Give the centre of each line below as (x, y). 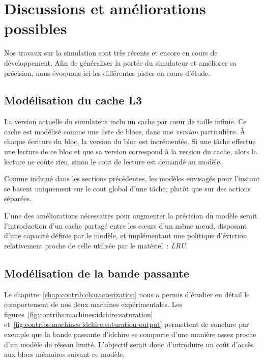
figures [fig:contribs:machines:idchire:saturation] (79, 314)
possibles (36, 28)
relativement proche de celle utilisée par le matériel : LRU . (96, 245)
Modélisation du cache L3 (73, 100)
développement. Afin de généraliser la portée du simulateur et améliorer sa (120, 62)
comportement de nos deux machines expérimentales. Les (93, 304)
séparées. (18, 198)
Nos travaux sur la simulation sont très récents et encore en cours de (111, 53)
